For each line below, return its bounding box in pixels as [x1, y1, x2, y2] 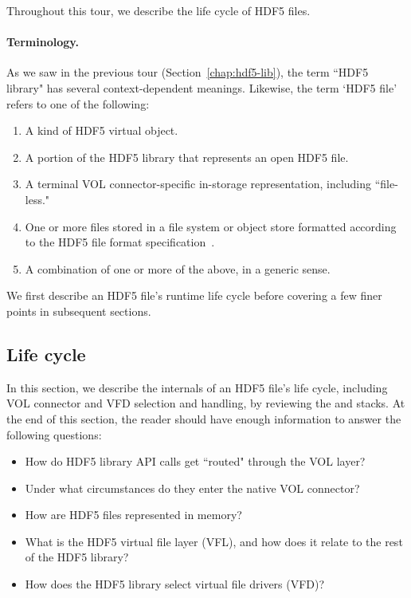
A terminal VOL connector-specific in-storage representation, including [25, 175, 372, 192]
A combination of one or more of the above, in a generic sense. [25, 260, 331, 277]
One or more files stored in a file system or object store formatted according [25, 218, 397, 234]
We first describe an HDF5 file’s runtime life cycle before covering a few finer [6, 287, 382, 304]
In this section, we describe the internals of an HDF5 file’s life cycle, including [6, 379, 388, 395]
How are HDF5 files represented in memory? [25, 506, 242, 523]
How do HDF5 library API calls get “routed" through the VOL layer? [25, 453, 366, 470]
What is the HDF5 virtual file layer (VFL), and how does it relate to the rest [25, 533, 403, 549]
